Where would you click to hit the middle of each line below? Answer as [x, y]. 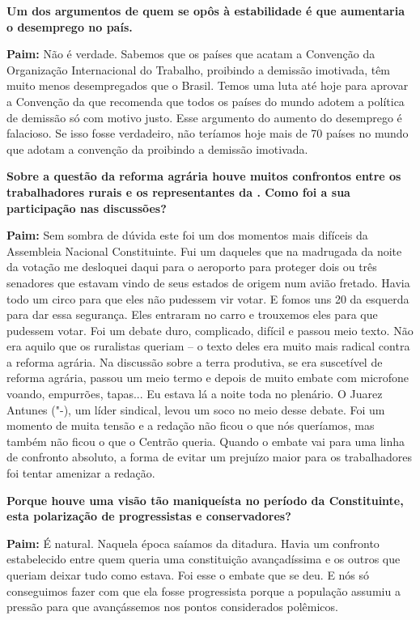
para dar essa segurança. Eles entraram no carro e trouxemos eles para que [192, 314]
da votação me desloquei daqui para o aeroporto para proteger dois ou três [192, 267]
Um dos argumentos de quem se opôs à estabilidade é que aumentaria [206, 11]
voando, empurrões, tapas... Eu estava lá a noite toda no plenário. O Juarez [195, 394]
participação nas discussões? [87, 208]
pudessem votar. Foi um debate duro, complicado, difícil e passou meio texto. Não [210, 330]
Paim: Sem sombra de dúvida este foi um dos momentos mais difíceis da [187, 235]
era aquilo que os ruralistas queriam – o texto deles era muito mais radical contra [208, 346]
